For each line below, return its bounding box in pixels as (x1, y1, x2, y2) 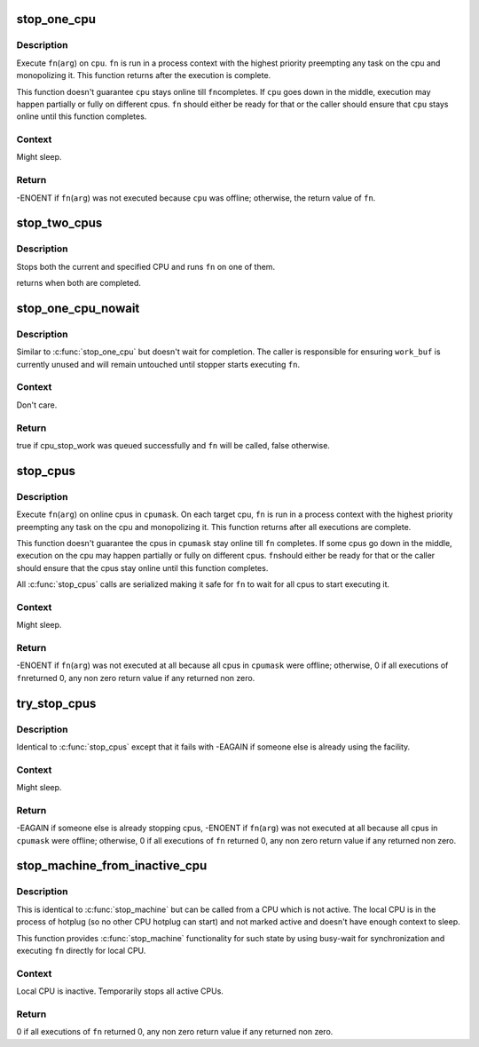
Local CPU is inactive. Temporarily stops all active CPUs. (16, 986, 224, 996)
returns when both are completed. (16, 278, 142, 289)
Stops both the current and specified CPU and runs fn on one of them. (16, 261, 275, 272)
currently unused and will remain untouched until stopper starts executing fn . (16, 359, 301, 369)
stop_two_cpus (16, 216, 103, 231)
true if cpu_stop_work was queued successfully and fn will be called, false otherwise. (16, 440, 330, 450)
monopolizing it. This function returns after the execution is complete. (16, 70, 271, 81)
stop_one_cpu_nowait (16, 300, 140, 315)
